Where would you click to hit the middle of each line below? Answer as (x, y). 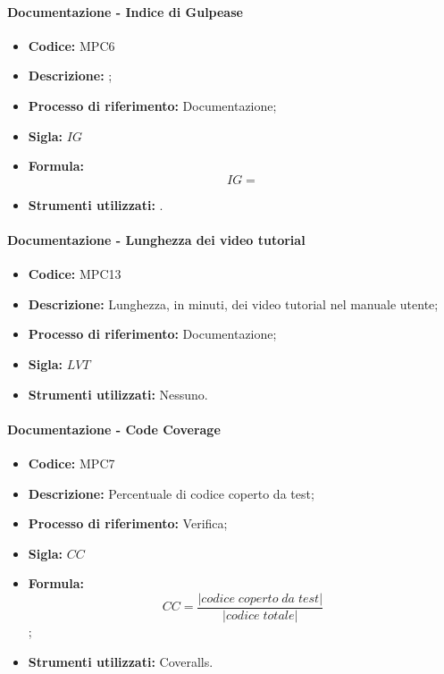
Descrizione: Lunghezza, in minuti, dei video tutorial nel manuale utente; (233, 303)
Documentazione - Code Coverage (114, 429)
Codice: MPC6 (71, 45)
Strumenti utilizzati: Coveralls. (121, 661)
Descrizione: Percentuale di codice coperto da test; (171, 493)
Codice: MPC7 (71, 463)
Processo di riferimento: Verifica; (128, 523)
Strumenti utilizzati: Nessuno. (118, 394)
